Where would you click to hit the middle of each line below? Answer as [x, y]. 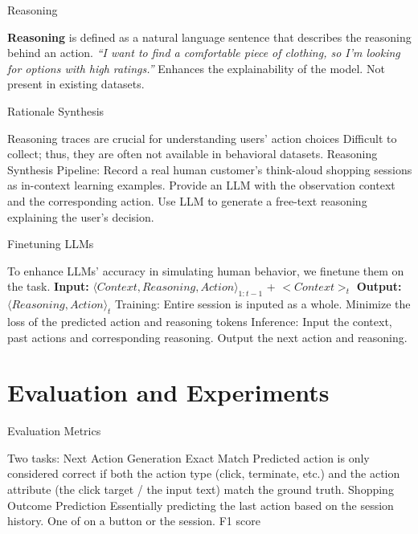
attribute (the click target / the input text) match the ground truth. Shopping [201, 489]
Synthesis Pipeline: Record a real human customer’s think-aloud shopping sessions [210, 169]
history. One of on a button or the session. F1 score [134, 521]
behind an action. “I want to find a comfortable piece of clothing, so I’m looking [204, 53]
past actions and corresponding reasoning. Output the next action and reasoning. [207, 337]
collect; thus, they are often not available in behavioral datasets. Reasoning [193, 154]
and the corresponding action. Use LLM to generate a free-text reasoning [187, 200]
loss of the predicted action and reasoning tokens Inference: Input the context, [200, 321]
